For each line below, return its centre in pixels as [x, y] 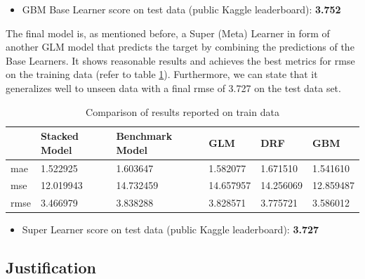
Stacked [60, 136]
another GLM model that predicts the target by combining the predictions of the [180, 47]
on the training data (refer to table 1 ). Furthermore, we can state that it [162, 74]
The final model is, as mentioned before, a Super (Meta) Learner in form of [168, 33]
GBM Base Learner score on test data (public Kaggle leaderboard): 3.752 [181, 9]
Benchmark [144, 136]
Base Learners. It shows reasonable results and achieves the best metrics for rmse [180, 60]
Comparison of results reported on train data [182, 111]
